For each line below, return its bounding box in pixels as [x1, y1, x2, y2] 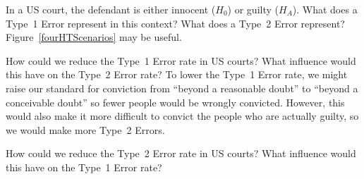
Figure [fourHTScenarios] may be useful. [6, 30, 182, 44]
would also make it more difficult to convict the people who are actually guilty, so [6, 109, 359, 123]
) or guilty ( [227, 2, 279, 16]
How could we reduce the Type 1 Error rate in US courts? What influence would [6, 53, 356, 68]
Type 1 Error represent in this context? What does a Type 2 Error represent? [6, 16, 345, 30]
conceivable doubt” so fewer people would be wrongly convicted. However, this [6, 94, 345, 109]
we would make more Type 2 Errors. [6, 122, 165, 137]
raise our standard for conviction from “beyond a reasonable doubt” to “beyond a [6, 80, 358, 95]
